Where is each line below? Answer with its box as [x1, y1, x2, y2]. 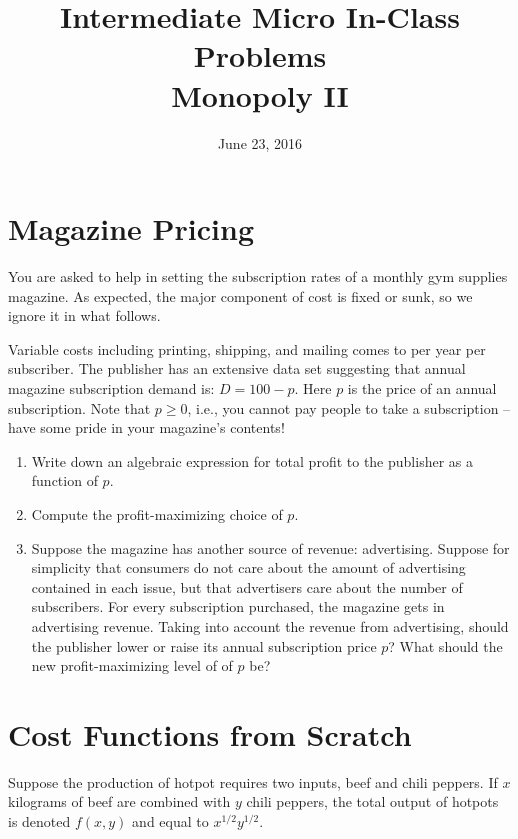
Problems [193, 35, 327, 76]
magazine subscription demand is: [8, 378, 215, 398]
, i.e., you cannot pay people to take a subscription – [187, 397, 511, 418]
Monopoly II [171, 74, 349, 115]
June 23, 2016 [217, 132, 303, 153]
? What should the [388, 635, 503, 656]
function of [31, 470, 98, 491]
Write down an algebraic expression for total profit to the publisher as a [31, 450, 473, 471]
